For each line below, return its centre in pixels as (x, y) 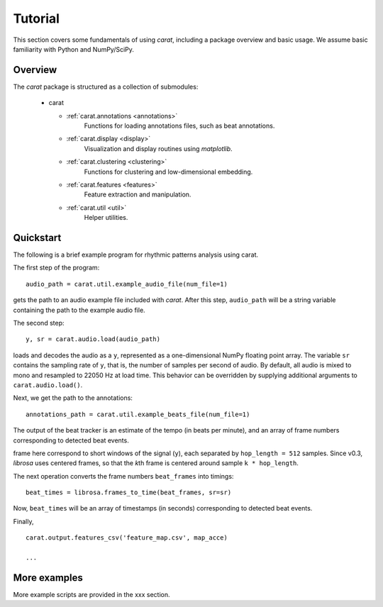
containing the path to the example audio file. (79, 310)
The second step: (39, 323)
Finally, (23, 521)
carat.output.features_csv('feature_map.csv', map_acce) (127, 538)
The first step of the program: (56, 268)
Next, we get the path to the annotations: (73, 398)
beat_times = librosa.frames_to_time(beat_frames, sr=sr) (129, 492)
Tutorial (37, 18)
